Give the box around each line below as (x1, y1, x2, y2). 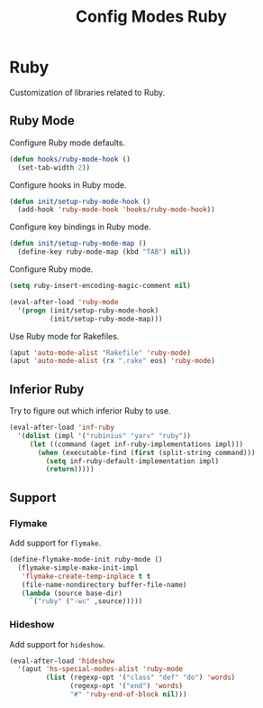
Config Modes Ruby (75, 6, 228, 27)
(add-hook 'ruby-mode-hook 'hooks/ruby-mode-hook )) (17, 205, 216, 214)
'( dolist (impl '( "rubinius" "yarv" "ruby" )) (17, 431, 192, 440)
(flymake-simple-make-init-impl (17, 563, 140, 573)
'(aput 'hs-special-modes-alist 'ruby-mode (17, 665, 183, 674)
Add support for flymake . (9, 537, 102, 548)
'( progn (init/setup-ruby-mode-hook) (17, 305, 159, 315)
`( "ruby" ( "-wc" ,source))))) (29, 597, 143, 606)
